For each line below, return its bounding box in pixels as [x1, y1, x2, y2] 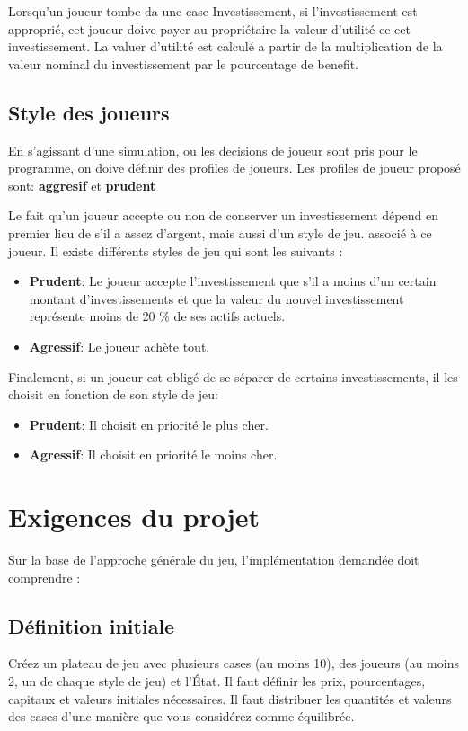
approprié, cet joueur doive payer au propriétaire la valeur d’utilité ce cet [8, 19, 411, 38]
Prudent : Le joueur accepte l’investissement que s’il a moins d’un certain [29, 272, 437, 290]
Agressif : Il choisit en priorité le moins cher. [29, 445, 278, 464]
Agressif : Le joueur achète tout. [29, 336, 210, 355]
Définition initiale [8, 611, 175, 639]
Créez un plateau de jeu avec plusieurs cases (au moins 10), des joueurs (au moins [8, 654, 459, 673]
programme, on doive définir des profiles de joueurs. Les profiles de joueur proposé [8, 158, 461, 177]
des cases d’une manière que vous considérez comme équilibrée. [8, 707, 355, 726]
